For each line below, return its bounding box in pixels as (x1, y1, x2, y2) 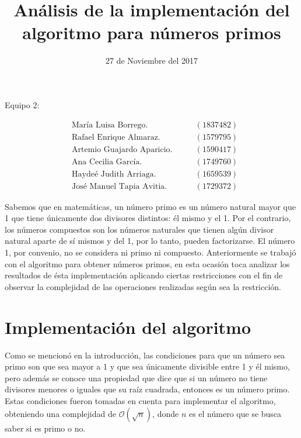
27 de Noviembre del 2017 (106, 54, 198, 67)
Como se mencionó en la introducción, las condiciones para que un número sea (5, 349, 285, 361)
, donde (152, 407, 179, 419)
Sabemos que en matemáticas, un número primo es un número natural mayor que (5, 200, 296, 212)
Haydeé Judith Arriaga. (72, 170, 156, 178)
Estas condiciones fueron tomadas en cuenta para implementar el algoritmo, (5, 394, 276, 406)
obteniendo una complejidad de (5, 407, 116, 419)
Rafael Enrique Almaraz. (72, 133, 160, 142)
